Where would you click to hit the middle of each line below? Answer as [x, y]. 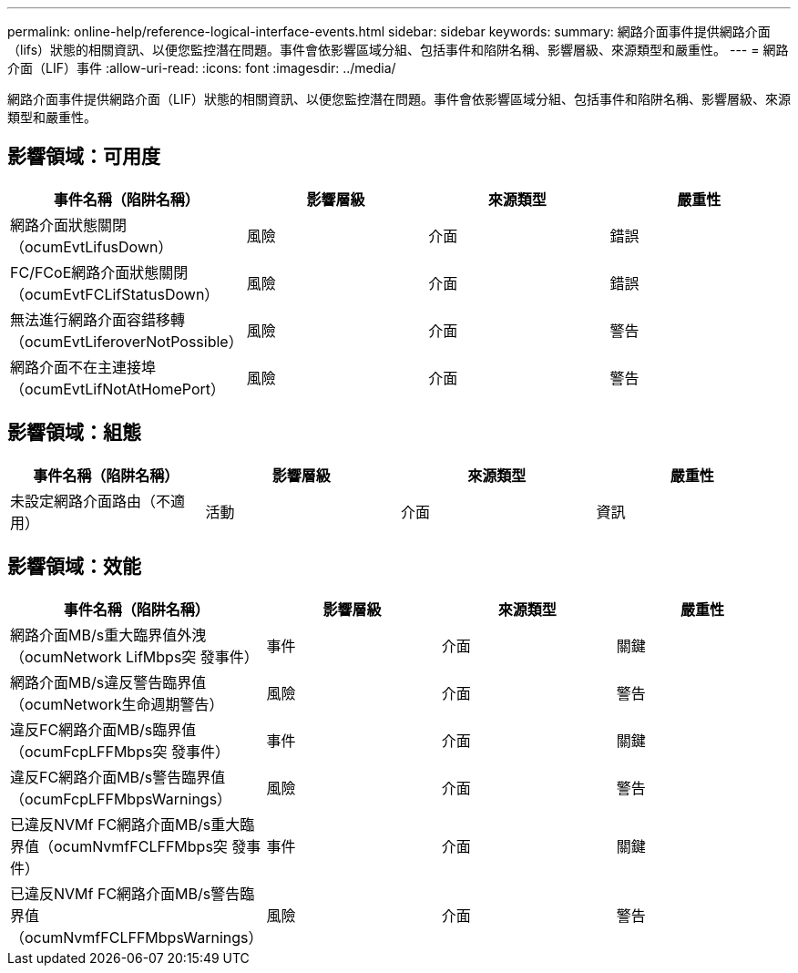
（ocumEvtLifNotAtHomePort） [118, 389]
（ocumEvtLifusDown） [92, 246]
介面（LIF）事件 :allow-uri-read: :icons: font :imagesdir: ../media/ [202, 68]
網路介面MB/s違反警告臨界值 [108, 682]
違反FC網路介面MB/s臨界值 [103, 729]
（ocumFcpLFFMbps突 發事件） [120, 751]
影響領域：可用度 [84, 157]
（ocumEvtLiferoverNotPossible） [127, 341]
